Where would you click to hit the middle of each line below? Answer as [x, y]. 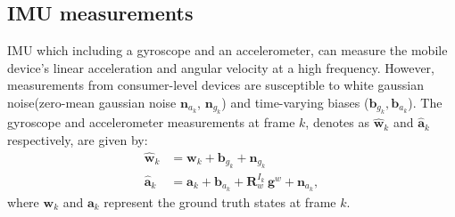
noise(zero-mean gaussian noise [92, 102]
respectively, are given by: [78, 139]
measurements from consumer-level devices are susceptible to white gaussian [215, 85]
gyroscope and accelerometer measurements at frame [151, 122]
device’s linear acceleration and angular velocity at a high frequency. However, [221, 67]
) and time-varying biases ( [295, 102]
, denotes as [338, 122]
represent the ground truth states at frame [220, 201]
